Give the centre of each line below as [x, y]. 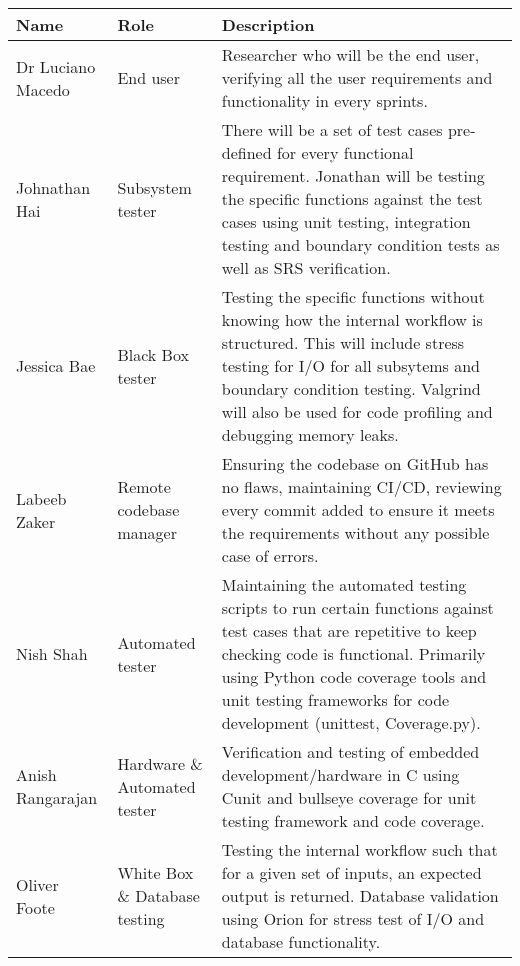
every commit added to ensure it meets [358, 509]
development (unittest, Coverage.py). [351, 722]
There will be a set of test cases [332, 129]
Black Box [153, 354]
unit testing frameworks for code [335, 699]
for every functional [345, 152]
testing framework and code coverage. [353, 820]
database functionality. [301, 941]
